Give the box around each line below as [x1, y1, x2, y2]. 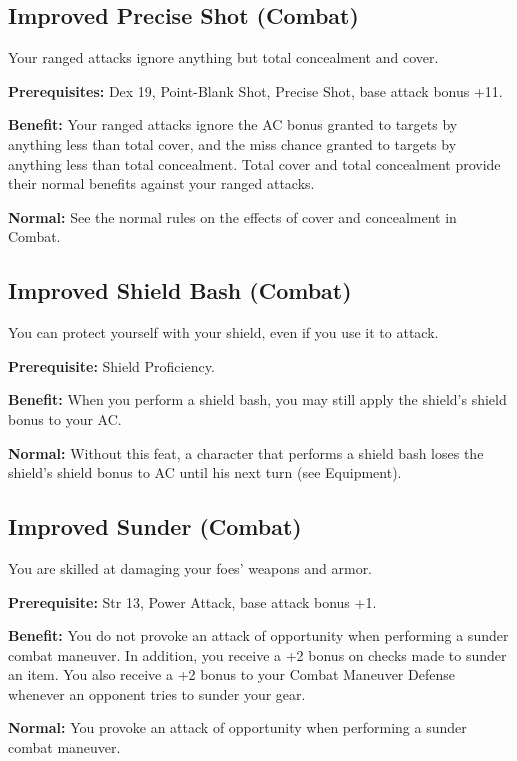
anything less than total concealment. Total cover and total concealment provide [8, 153, 501, 174]
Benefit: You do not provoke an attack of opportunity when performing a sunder [8, 625, 509, 646]
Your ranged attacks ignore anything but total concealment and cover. [8, 47, 439, 68]
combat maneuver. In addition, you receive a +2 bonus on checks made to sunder [8, 644, 507, 665]
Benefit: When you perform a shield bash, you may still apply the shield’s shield [8, 389, 507, 410]
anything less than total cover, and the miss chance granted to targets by [8, 133, 457, 154]
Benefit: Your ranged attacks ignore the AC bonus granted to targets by [8, 114, 458, 135]
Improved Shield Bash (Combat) [8, 275, 352, 306]
